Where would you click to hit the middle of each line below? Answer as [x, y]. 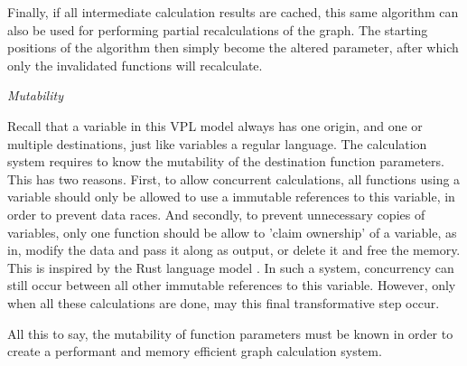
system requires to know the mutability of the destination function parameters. [226, 161]
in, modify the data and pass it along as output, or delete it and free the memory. [234, 250]
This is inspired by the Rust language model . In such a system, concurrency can [231, 267]
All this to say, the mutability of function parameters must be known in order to [230, 333]
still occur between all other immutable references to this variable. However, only [232, 285]
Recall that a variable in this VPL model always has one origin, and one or [215, 125]
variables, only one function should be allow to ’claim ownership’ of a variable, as [232, 232]
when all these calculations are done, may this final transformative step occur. [224, 302]
